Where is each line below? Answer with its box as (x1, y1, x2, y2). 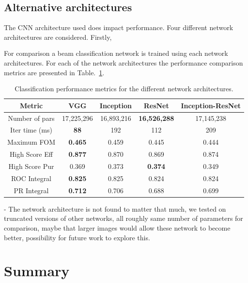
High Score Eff (10, 149, 53, 159)
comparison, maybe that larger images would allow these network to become (4, 222, 231, 233)
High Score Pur (8, 161, 54, 171)
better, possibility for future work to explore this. (4, 232, 150, 242)
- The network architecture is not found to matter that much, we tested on (4, 203, 226, 214)
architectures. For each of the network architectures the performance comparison (4, 57, 243, 67)
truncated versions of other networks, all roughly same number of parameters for (4, 213, 243, 223)
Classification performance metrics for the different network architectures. (15, 83, 233, 94)
